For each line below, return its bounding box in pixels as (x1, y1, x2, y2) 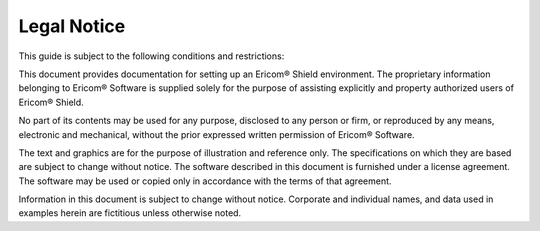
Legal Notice (18, 15, 126, 37)
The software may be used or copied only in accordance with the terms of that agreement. (18, 175, 392, 187)
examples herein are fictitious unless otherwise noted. (18, 207, 242, 219)
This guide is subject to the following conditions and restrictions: (18, 50, 285, 62)
